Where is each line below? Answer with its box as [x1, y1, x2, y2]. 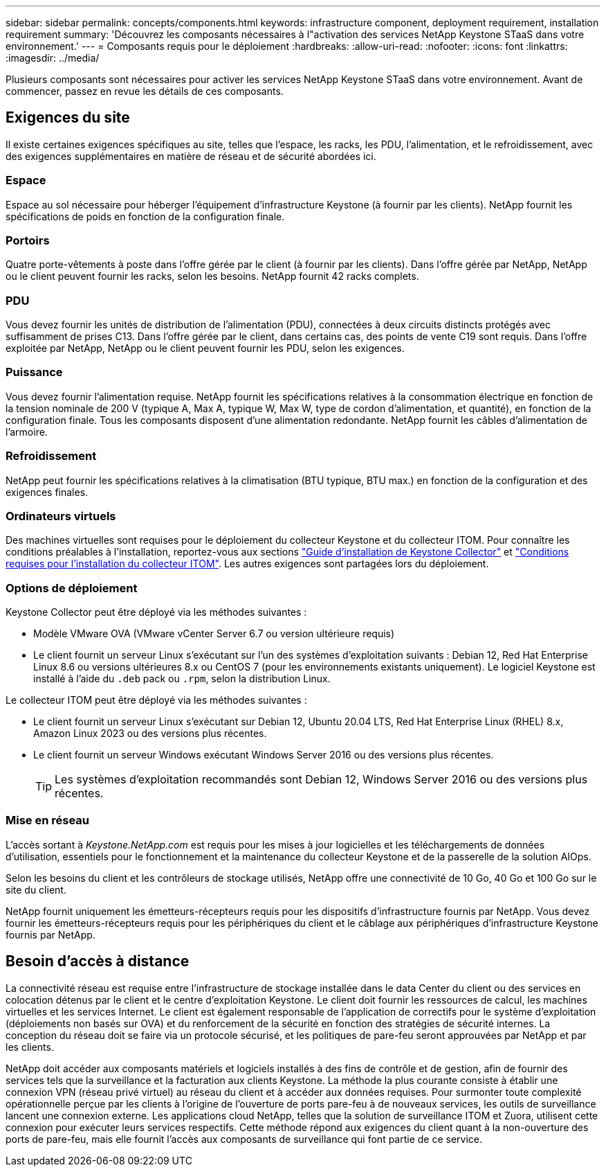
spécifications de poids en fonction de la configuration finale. [6, 210, 285, 222]
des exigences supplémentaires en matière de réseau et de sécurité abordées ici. [6, 150, 376, 162]
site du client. [6, 883, 66, 896]
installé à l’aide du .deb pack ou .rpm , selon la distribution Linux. [33, 673, 331, 685]
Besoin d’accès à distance [6, 952, 190, 970]
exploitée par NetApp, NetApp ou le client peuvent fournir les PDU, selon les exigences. [6, 342, 405, 355]
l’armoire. [6, 425, 48, 438]
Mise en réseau [6, 813, 90, 828]
